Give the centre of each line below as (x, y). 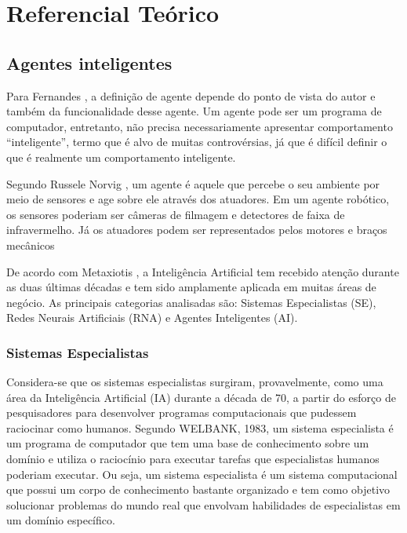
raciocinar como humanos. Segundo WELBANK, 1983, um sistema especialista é (200, 427)
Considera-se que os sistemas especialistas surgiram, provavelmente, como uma (195, 382)
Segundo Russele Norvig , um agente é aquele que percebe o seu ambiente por (193, 183)
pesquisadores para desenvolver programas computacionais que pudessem (182, 413)
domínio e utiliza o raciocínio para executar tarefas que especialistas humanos (193, 459)
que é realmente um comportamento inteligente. (121, 157)
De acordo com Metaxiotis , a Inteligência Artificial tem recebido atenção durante (203, 271)
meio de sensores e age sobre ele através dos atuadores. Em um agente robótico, (198, 199)
